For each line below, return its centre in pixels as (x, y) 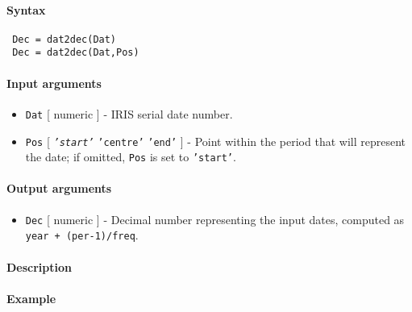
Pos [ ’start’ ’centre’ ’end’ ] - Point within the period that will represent (216, 141)
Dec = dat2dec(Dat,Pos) (76, 53)
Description (40, 266)
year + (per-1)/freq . (82, 235)
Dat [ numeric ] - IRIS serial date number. (129, 113)
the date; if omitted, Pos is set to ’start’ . (131, 157)
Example (31, 298)
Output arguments (59, 188)
